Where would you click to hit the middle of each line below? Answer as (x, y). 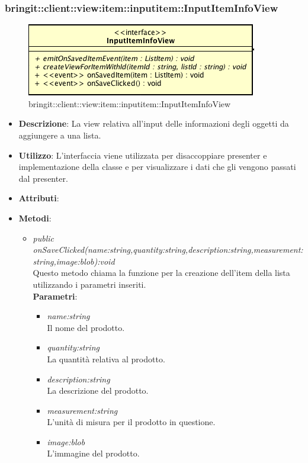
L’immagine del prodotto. (93, 453)
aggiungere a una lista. (60, 135)
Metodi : (35, 218)
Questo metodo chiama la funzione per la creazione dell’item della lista (161, 273)
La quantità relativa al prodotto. (106, 358)
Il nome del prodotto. (86, 327)
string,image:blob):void (74, 261)
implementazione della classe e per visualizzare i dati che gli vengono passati (157, 167)
